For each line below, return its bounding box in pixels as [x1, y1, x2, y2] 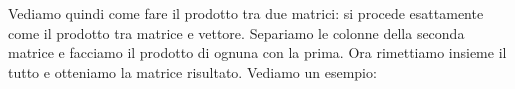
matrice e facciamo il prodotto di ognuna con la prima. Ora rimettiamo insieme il [8, 42, 507, 63]
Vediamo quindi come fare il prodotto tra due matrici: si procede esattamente [8, 3, 484, 23]
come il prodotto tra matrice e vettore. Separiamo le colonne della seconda [8, 22, 465, 43]
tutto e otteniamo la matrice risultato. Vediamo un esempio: [8, 61, 377, 82]
